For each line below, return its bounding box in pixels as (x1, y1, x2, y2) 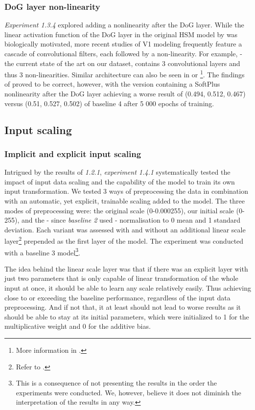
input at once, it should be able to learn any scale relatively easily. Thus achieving (4, 283, 251, 293)
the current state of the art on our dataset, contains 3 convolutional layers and (4, 58, 240, 68)
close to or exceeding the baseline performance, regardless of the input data (4, 292, 231, 302)
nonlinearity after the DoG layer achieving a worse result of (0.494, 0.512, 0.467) (4, 89, 246, 99)
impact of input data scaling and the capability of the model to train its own (4, 176, 235, 186)
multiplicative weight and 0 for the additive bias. (4, 321, 151, 331)
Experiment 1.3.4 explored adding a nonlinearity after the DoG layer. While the (4, 20, 244, 30)
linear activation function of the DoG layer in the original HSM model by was (4, 29, 238, 39)
